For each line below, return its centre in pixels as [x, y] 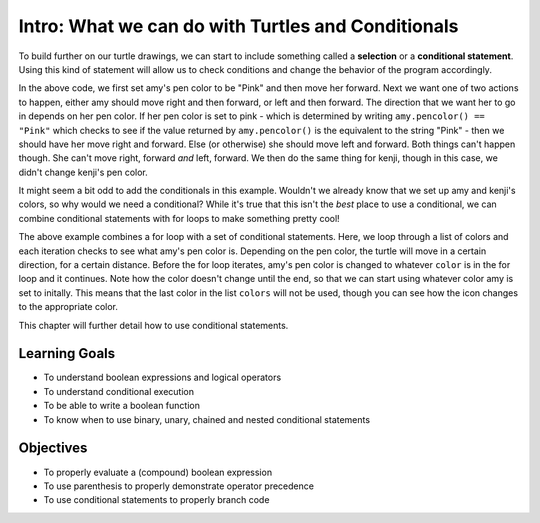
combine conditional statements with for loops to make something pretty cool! [179, 218]
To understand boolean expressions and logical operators [162, 377]
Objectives [53, 448]
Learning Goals [67, 353]
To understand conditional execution [119, 391]
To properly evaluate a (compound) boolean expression [158, 472]
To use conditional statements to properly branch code [156, 500]
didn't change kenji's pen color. [83, 172]
